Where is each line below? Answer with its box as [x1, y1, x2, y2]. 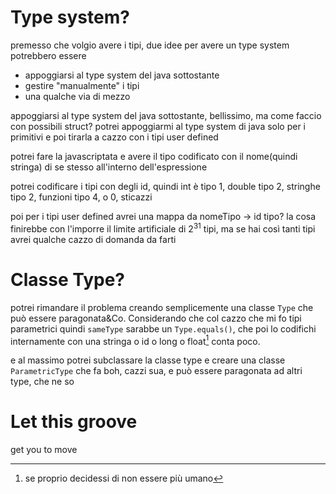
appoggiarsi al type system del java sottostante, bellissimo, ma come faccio [10, 109, 322, 121]
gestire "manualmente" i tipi [24, 79, 140, 91]
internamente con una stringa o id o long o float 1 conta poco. [10, 333, 261, 347]
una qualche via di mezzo [24, 90, 131, 102]
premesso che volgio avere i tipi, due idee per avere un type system [10, 39, 290, 51]
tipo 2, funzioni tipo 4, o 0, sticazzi [10, 191, 153, 203]
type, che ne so [10, 376, 75, 388]
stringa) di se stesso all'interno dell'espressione [10, 161, 208, 173]
